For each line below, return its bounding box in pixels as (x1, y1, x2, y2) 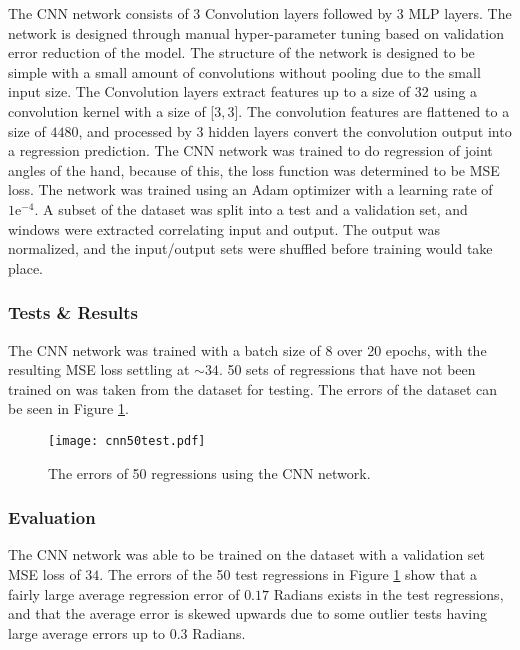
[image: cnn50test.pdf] (48, 433, 206, 448)
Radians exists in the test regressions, (273, 583, 504, 604)
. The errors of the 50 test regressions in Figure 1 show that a (99, 563, 478, 584)
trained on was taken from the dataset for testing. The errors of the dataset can (8, 378, 498, 399)
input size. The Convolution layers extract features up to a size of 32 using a (8, 81, 478, 102)
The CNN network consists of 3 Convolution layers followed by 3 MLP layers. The (8, 3, 512, 23)
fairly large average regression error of (8, 583, 240, 604)
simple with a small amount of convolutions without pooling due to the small (8, 61, 481, 82)
